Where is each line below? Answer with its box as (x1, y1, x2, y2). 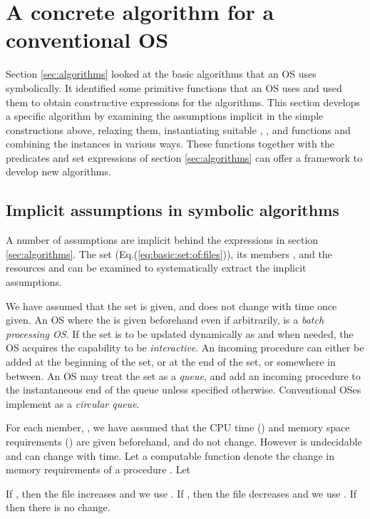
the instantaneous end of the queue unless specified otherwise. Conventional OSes (6, 382, 361, 397)
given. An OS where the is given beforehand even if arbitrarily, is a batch (6, 312, 324, 327)
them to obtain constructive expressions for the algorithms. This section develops (6, 94, 360, 109)
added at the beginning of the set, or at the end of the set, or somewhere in (6, 354, 336, 369)
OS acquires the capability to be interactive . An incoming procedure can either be (6, 340, 364, 355)
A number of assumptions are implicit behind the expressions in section (6, 232, 319, 247)
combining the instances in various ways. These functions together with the (6, 136, 334, 151)
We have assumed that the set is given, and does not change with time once (6, 298, 337, 313)
